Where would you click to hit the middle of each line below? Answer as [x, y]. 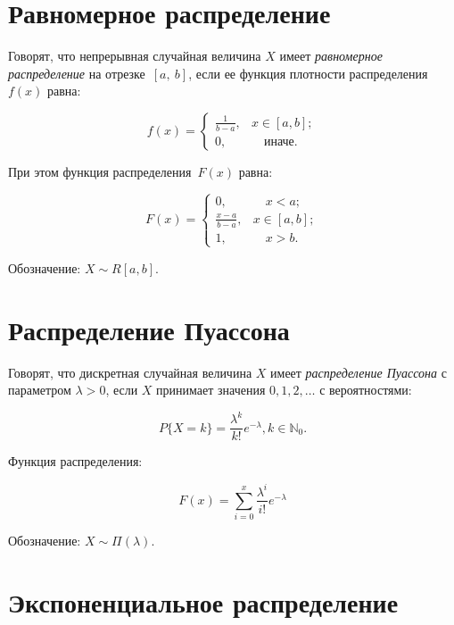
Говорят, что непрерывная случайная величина [135, 56]
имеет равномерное [331, 56]
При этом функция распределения [100, 171]
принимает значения [211, 390]
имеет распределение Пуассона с [359, 372]
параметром [40, 390]
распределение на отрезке [77, 73]
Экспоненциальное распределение [203, 602]
